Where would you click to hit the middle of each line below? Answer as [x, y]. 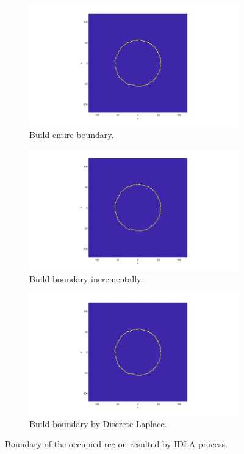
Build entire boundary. [72, 134]
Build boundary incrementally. [86, 279]
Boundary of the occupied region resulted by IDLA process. [116, 444]
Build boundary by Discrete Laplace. [98, 423]
